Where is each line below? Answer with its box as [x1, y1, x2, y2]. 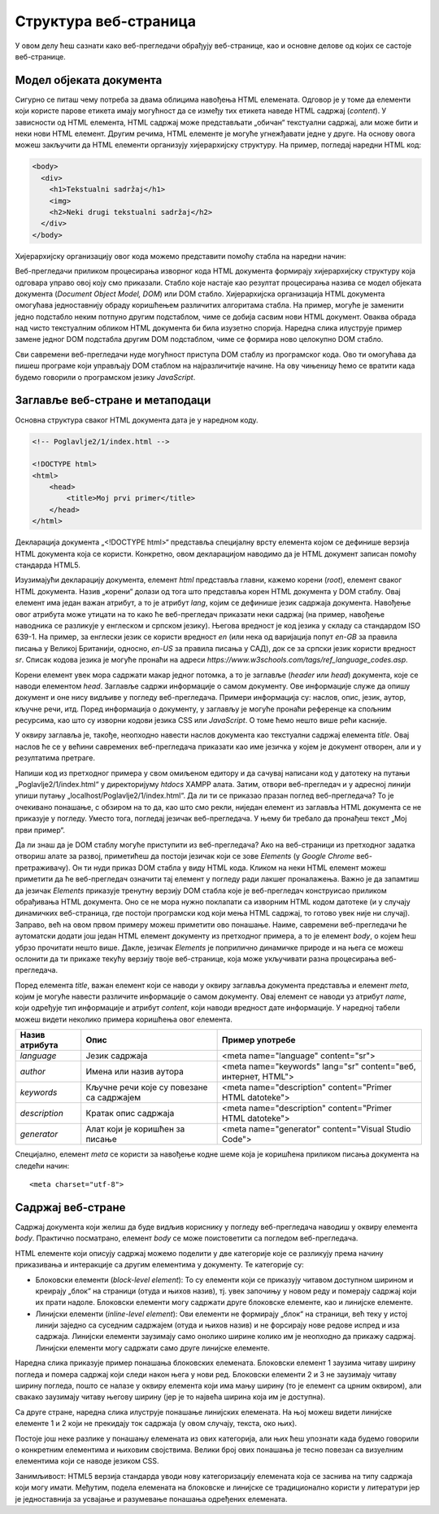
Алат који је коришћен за [85, 1123, 185, 1135]
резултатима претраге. [15, 753, 96, 763]
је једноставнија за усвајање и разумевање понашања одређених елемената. [15, 1494, 288, 1503]
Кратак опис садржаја [85, 1108, 175, 1119]
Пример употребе [221, 1035, 296, 1046]
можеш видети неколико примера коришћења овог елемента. [15, 1014, 233, 1024]
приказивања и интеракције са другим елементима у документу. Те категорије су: [15, 1260, 304, 1270]
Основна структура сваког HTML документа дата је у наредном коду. [15, 415, 259, 425]
